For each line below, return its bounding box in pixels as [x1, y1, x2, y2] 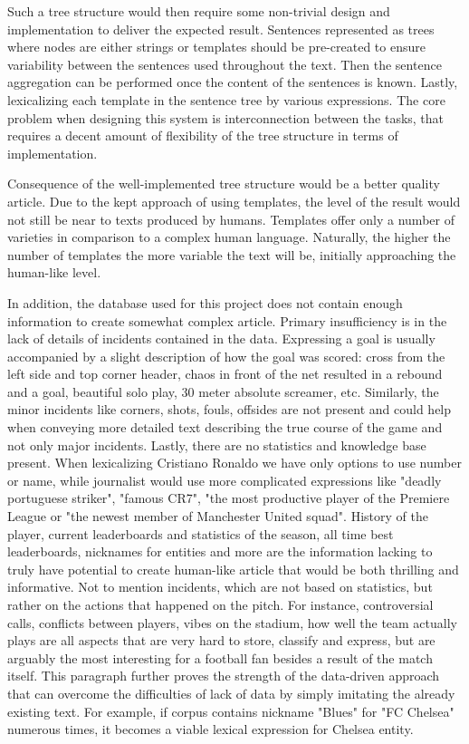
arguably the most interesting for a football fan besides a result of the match [7, 648, 433, 667]
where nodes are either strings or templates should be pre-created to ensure [7, 37, 426, 56]
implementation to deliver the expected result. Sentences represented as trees [7, 19, 435, 38]
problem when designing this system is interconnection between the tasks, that [7, 108, 445, 127]
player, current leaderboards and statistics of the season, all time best [7, 524, 394, 543]
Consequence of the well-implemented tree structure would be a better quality [7, 174, 440, 193]
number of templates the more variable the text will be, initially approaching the [7, 245, 456, 264]
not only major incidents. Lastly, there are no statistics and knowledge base [7, 435, 426, 454]
